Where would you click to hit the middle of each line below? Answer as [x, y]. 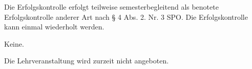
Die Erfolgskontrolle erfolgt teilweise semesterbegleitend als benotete [111, 7]
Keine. [14, 43]
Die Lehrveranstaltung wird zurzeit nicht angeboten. [87, 61]
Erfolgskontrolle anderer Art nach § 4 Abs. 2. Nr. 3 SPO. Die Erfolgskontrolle [126, 16]
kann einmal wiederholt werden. [54, 27]
